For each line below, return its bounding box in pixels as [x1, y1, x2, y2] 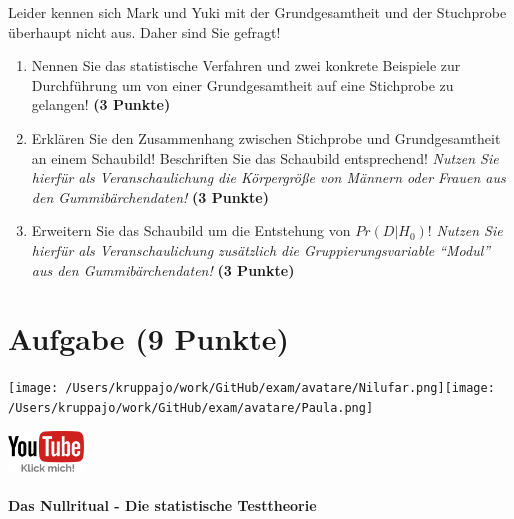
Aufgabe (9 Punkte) [8, 318, 290, 359]
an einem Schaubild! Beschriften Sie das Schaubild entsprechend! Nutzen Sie [31, 147, 499, 168]
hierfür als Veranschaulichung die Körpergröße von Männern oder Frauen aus [31, 167, 506, 188]
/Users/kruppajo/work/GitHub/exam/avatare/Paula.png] [8, 400, 374, 415]
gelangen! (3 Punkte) [31, 94, 171, 115]
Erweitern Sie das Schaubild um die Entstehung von [31, 220, 351, 241]
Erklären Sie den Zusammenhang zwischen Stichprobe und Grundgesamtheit [31, 127, 501, 148]
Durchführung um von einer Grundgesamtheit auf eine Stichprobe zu [31, 74, 454, 95]
